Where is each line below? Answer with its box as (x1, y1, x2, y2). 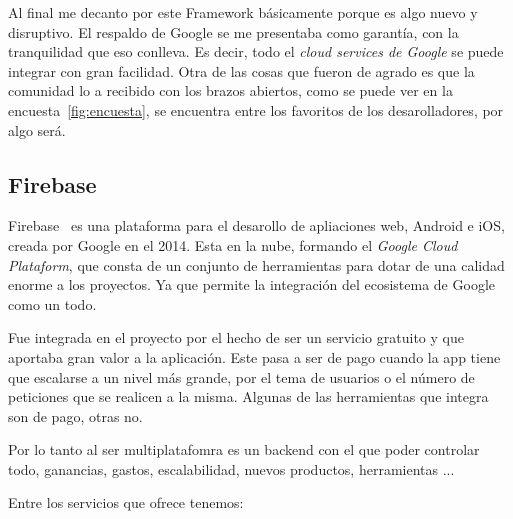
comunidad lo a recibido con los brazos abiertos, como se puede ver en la (8, 80, 453, 101)
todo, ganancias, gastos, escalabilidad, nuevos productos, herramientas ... (8, 458, 455, 479)
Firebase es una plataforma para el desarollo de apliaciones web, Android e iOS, (8, 215, 505, 236)
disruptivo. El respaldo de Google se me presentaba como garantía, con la (8, 21, 459, 42)
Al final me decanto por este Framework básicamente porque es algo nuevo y (8, 2, 478, 22)
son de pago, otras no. (8, 405, 143, 426)
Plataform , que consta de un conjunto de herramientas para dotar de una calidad (8, 254, 505, 275)
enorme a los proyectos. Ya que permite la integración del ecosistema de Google (8, 274, 495, 295)
